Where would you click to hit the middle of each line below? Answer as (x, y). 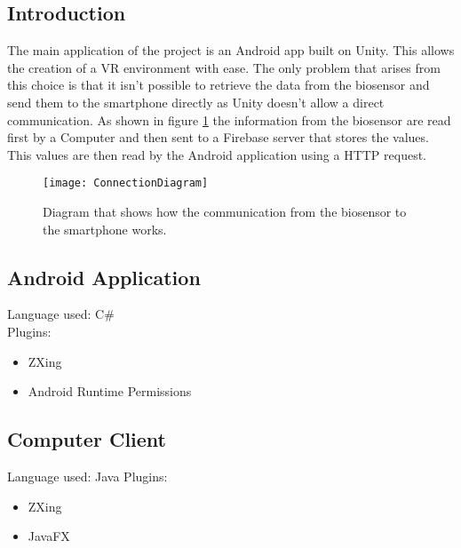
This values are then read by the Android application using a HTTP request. (217, 154)
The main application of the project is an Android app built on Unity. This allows (231, 50)
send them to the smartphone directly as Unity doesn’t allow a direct (196, 102)
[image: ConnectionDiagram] (126, 183)
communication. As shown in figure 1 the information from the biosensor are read (229, 119)
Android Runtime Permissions (110, 391)
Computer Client (87, 439)
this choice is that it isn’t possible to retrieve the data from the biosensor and (219, 85)
